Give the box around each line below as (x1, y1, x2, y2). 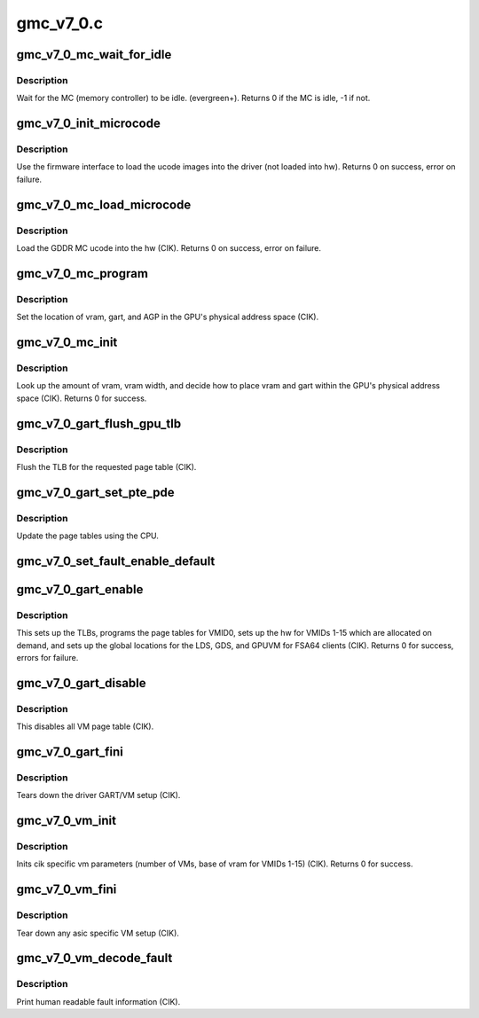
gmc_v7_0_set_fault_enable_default (16, 553, 216, 568)
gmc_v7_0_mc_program (16, 266, 148, 281)
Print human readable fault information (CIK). (16, 996, 181, 1006)
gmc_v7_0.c (16, 13, 104, 33)
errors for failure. (16, 652, 79, 662)
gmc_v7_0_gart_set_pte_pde (16, 484, 175, 500)
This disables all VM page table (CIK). (16, 721, 154, 732)
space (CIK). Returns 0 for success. (16, 393, 147, 403)
